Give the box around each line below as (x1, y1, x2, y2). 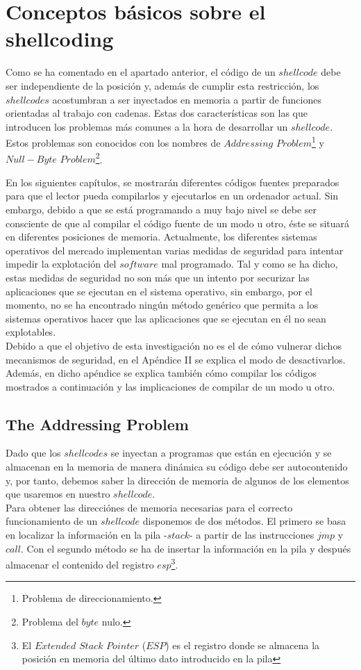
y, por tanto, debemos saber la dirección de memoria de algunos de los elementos (6, 473, 349, 487)
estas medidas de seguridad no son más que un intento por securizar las (6, 270, 310, 284)
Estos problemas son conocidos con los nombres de (6, 135, 221, 149)
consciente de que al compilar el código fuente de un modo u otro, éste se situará (6, 215, 350, 230)
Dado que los (6, 446, 61, 460)
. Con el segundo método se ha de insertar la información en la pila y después (20, 541, 351, 555)
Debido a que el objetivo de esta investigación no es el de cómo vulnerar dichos (6, 338, 342, 352)
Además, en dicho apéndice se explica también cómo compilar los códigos (6, 366, 317, 380)
